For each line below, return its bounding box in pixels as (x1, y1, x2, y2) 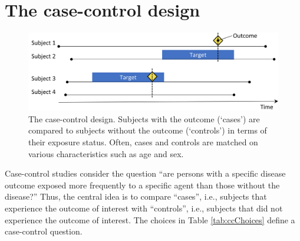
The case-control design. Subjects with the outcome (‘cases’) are (28, 112, 260, 125)
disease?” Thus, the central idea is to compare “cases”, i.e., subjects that (5, 190, 267, 203)
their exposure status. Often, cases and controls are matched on (28, 135, 258, 148)
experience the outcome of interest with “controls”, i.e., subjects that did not (5, 201, 283, 214)
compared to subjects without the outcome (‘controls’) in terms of (28, 124, 267, 136)
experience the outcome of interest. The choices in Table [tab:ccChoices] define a (5, 213, 295, 226)
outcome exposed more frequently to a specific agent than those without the (5, 178, 280, 191)
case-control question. (5, 225, 83, 237)
